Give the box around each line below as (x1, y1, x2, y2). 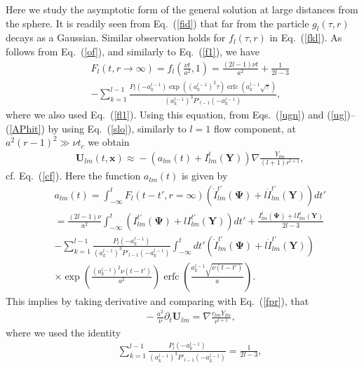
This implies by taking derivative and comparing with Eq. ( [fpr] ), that (6, 293, 309, 308)
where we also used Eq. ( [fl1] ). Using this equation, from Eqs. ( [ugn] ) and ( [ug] (6, 107, 347, 122)
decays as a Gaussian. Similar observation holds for (6, 30, 226, 45)
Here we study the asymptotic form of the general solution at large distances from (6, 2, 358, 16)
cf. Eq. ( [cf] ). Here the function (6, 168, 141, 183)
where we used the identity (6, 325, 121, 339)
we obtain (88, 135, 130, 149)
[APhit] (9, 121, 41, 135)
